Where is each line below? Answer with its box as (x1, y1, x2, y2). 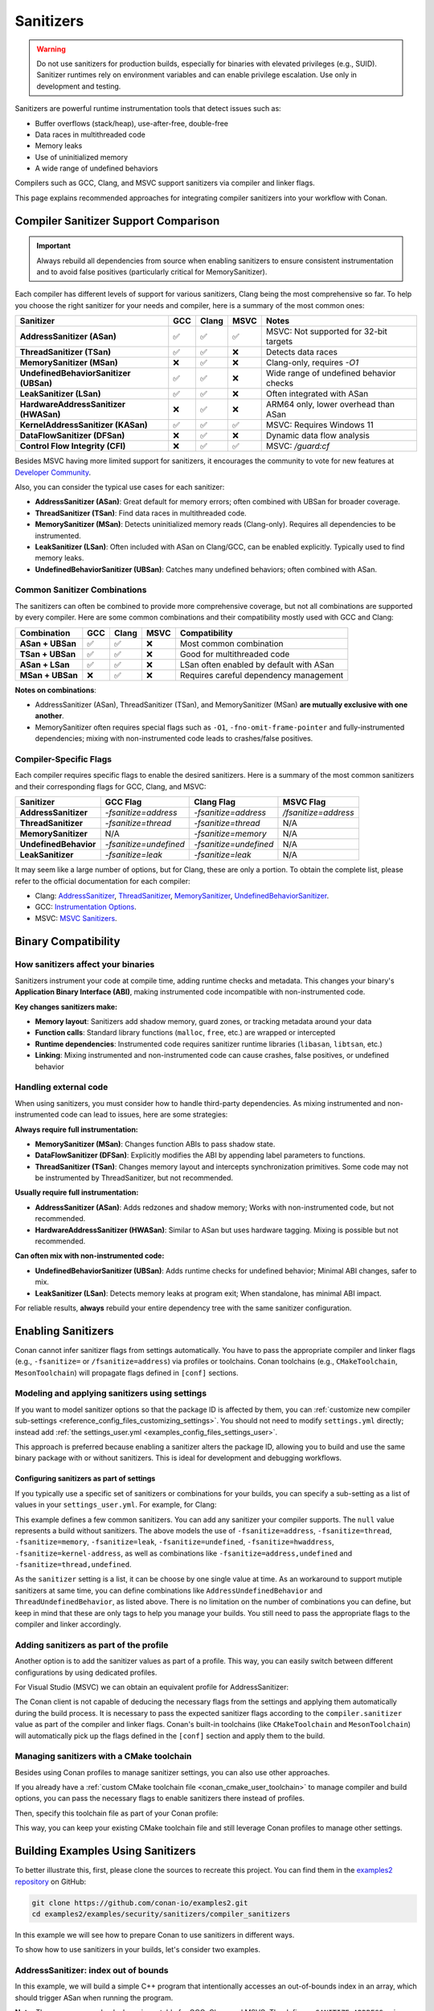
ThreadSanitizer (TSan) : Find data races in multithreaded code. (35, 508, 247, 518)
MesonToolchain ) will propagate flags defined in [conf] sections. (14, 1367, 239, 1377)
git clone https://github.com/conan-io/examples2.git (31, 1898, 248, 1907)
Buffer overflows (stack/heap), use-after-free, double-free (35, 118, 229, 128)
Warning (36, 44, 66, 54)
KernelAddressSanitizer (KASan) (19, 419, 148, 430)
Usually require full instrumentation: (14, 1187, 139, 1198)
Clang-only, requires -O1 (265, 357, 359, 368)
